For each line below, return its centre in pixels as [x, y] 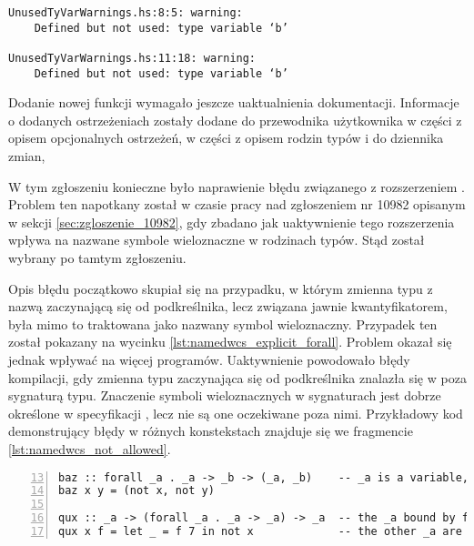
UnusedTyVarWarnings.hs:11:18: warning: [132, 58]
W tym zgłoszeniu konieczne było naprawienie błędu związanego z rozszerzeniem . [237, 186]
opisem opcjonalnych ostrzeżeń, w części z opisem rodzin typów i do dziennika [226, 138]
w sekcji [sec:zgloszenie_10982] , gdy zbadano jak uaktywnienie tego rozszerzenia [232, 222]
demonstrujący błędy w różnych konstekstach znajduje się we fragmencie [211, 431]
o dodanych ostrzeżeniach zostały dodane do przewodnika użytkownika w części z [235, 120]
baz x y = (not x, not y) [136, 491]
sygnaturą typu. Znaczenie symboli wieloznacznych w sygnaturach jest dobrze [225, 395]
